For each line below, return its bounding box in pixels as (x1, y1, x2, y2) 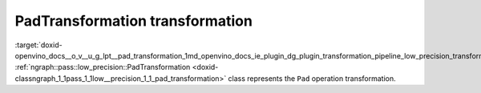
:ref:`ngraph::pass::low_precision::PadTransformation (14, 63, 191, 72)
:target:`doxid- (14, 40, 63, 50)
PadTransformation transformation (14, 12, 253, 30)
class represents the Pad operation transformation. (228, 73, 396, 83)
